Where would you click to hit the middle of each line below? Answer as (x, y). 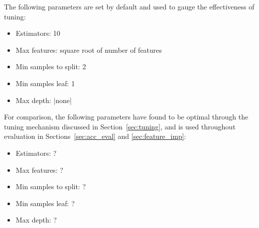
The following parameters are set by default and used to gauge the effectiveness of (129, 6)
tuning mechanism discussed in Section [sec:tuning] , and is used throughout (120, 126)
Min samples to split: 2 (51, 66)
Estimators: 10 (38, 33)
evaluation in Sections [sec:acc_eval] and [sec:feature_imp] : (95, 136)
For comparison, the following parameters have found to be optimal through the (126, 117)
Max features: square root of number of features (89, 50)
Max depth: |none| (44, 100)
